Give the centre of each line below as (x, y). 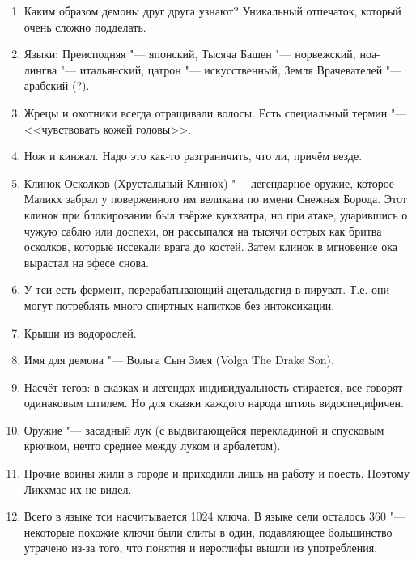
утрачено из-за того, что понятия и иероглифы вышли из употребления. (201, 548)
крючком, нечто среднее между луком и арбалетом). (152, 446)
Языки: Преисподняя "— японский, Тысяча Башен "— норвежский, (190, 54)
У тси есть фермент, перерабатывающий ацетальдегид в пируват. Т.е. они (206, 289)
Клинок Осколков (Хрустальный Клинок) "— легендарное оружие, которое (209, 183)
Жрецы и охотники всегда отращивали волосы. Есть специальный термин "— (215, 112)
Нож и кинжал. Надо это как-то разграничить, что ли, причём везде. (193, 156)
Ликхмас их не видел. (78, 489)
